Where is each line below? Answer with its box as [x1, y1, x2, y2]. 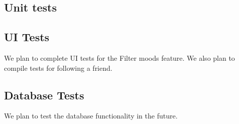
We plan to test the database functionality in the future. [4, 110, 178, 121]
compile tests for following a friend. [4, 62, 112, 73]
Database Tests [4, 87, 84, 102]
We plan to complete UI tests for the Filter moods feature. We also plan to [4, 52, 235, 63]
